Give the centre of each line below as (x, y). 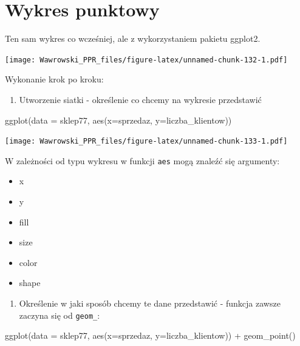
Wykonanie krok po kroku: (54, 79)
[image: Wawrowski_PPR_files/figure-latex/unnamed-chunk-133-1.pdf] (146, 141)
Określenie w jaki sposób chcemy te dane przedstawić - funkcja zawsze (150, 303)
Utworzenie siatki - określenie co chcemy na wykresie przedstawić (140, 99)
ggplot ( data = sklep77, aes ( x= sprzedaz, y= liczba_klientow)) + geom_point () (150, 335)
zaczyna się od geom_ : (60, 315)
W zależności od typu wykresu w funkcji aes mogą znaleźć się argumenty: (142, 160)
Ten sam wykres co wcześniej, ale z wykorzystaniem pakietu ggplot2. (133, 38)
